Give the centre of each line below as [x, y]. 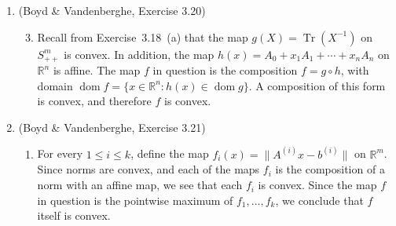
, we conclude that [319, 200]
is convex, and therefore [94, 101]
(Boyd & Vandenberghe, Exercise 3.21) [112, 127]
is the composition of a [330, 169]
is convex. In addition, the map [139, 54]
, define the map [170, 153]
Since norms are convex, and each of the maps [148, 169]
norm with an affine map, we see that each [140, 185]
